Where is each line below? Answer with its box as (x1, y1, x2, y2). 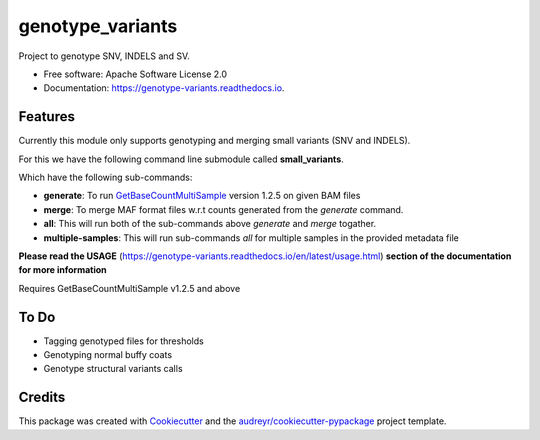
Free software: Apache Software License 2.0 (43, 68, 228, 80)
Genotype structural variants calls (43, 363, 184, 375)
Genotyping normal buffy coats (43, 349, 173, 361)
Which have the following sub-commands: (18, 171, 193, 184)
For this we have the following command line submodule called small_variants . (18, 153, 344, 165)
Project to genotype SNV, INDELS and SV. (18, 50, 190, 62)
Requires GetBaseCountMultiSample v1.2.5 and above (18, 282, 241, 294)
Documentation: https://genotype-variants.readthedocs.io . (43, 82, 285, 94)
